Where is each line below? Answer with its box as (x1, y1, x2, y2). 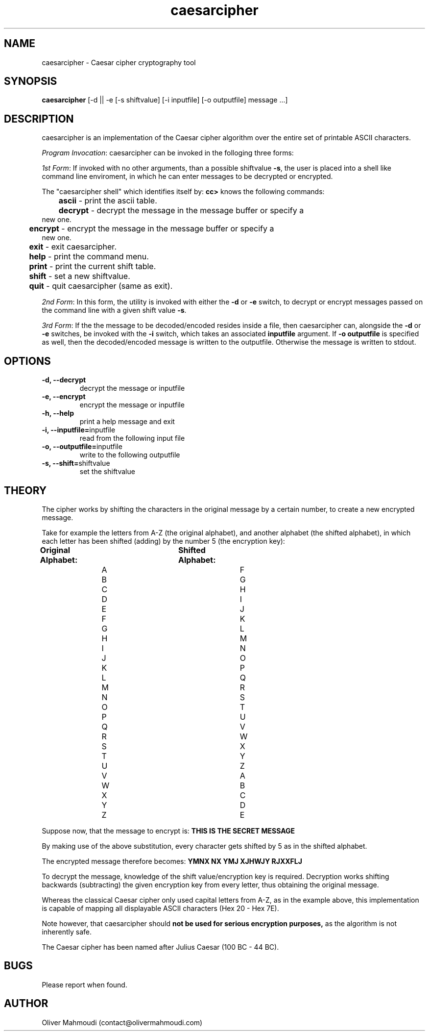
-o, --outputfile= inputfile (42, 442, 122, 451)
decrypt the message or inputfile (79, 384, 185, 393)
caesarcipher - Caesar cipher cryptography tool (42, 58, 196, 67)
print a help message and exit (79, 417, 175, 426)
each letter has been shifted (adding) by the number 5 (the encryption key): (42, 536, 285, 545)
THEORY (4, 484, 47, 497)
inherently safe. (42, 927, 92, 936)
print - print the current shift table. (29, 261, 156, 272)
